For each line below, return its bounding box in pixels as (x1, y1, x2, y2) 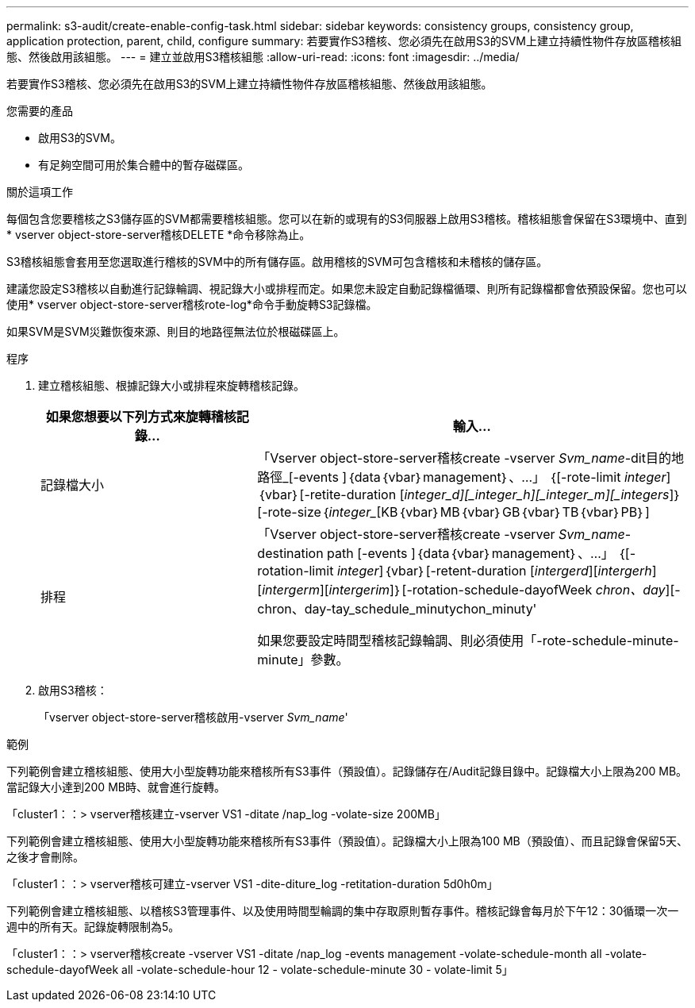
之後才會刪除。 (6, 850, 84, 864)
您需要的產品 (6, 104, 73, 117)
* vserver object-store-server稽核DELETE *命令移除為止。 (6, 228, 311, 241)
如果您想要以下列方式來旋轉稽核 (45, 409, 236, 425)
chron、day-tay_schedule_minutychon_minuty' (257, 601, 537, 617)
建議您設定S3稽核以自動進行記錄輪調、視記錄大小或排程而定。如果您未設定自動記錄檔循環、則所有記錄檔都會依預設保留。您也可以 (6, 282, 687, 295)
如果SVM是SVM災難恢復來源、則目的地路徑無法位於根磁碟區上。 (6, 325, 345, 338)
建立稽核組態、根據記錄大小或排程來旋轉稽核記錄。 (38, 379, 305, 392)
